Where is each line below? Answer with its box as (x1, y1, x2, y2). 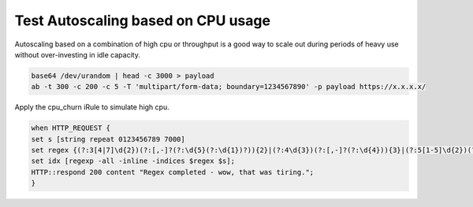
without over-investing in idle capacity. (14, 50, 141, 59)
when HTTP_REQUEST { (31, 124, 110, 133)
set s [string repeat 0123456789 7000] (31, 135, 185, 143)
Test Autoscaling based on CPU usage (14, 12, 271, 29)
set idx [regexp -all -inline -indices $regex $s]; (31, 157, 236, 165)
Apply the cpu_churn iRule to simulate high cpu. (14, 102, 169, 112)
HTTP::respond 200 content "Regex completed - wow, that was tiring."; (31, 168, 315, 176)
